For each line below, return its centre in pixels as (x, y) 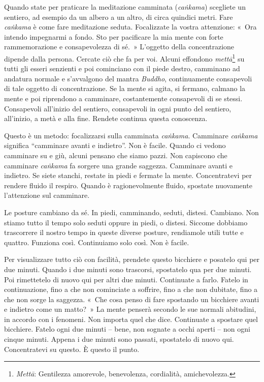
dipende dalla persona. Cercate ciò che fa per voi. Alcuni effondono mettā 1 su (124, 57)
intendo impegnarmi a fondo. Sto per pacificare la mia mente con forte (114, 36)
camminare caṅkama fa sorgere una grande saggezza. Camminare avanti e (118, 165)
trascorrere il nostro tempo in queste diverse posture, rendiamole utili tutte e (124, 232)
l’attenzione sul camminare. (47, 195)
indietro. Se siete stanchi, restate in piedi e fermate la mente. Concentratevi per (128, 175)
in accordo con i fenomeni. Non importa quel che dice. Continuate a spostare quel (131, 319)
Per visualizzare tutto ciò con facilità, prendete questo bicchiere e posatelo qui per (132, 259)
